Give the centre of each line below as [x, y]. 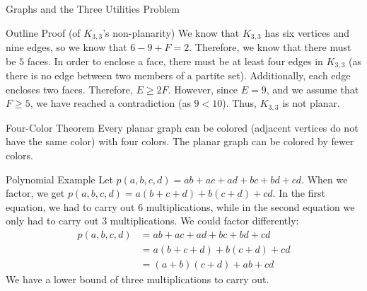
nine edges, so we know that [66, 47]
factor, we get [35, 193]
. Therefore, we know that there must [270, 47]
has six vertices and [307, 32]
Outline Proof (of [43, 32]
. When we [325, 179]
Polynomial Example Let [59, 179]
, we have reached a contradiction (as [110, 103]
